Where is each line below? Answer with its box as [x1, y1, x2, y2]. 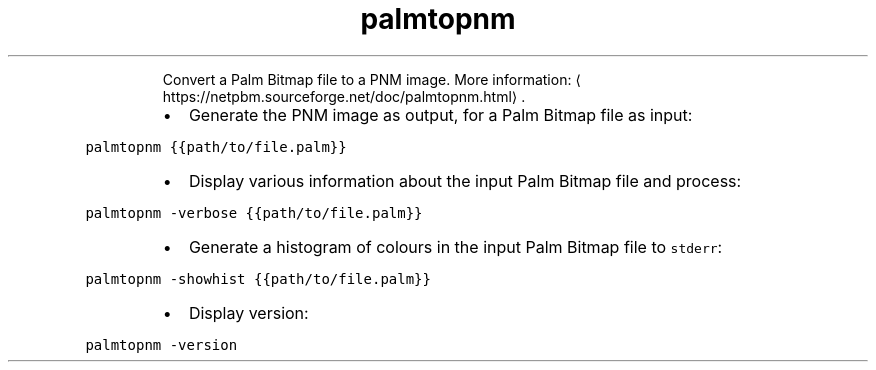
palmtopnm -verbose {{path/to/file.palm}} [85, 204, 423, 221]
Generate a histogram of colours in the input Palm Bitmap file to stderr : [188, 236, 723, 257]
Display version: [188, 302, 309, 323]
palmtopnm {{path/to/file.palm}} [85, 138, 347, 155]
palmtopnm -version [85, 336, 238, 353]
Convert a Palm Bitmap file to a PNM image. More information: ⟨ [162, 70, 581, 88]
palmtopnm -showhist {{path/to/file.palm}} [85, 270, 431, 287]
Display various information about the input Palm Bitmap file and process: [188, 170, 742, 191]
